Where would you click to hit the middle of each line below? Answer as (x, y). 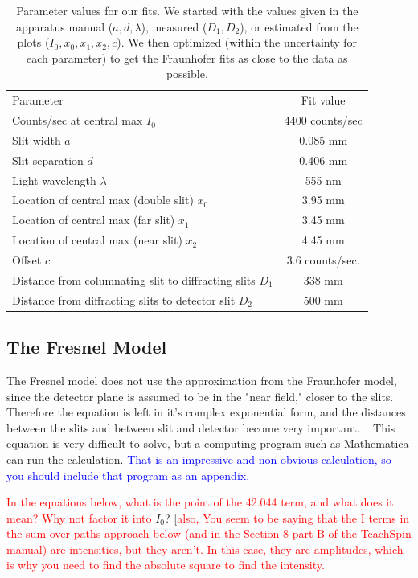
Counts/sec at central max (78, 120)
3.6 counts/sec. (323, 259)
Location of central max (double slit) (103, 200)
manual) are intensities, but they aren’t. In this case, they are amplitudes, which (205, 549)
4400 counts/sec (323, 120)
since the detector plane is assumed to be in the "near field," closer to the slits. (200, 396)
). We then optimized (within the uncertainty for (237, 42)
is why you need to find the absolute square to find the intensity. (166, 565)
